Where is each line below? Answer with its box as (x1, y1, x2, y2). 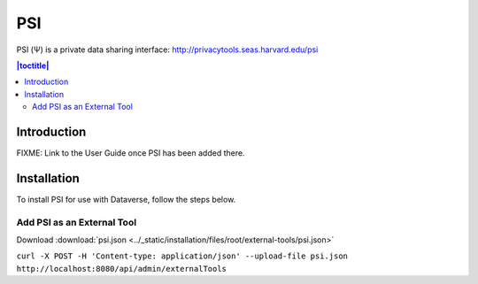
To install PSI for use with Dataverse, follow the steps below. (16, 194, 236, 204)
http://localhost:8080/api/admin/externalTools (16, 264, 227, 273)
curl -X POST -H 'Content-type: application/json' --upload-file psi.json (16, 251, 349, 261)
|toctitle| (16, 60, 50, 71)
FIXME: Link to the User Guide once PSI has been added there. (16, 148, 245, 158)
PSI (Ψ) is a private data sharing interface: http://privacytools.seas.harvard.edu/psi (16, 44, 319, 55)
